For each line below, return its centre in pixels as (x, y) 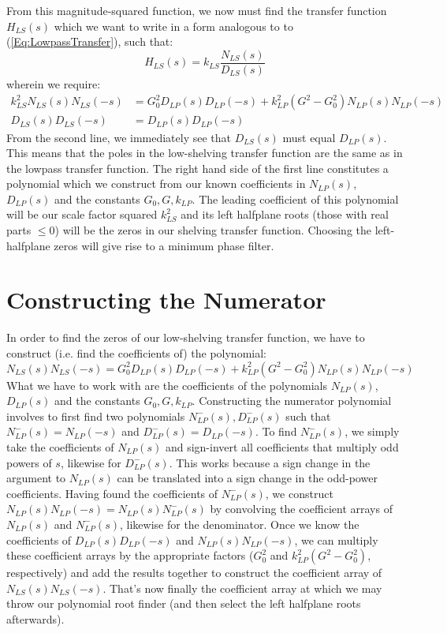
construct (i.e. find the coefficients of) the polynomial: (136, 352)
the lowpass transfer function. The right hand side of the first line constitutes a (197, 168)
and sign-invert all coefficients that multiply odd (282, 446)
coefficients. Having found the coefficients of (112, 493)
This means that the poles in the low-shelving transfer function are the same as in (205, 153)
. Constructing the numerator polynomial (292, 401)
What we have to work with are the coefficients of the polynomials (167, 385)
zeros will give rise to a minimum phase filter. (164, 245)
